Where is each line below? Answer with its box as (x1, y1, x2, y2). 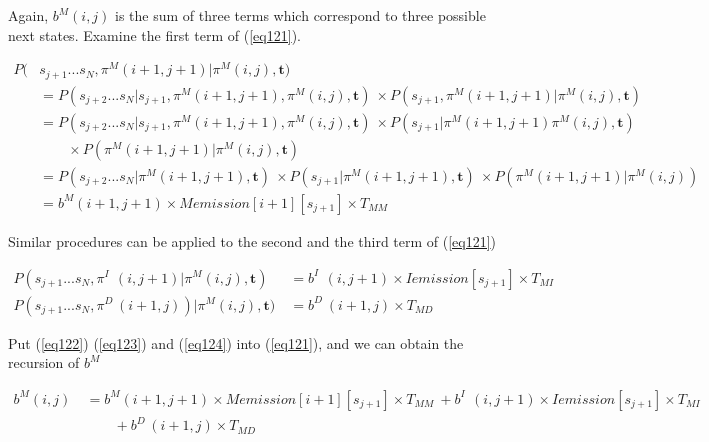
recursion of (8, 352, 80, 373)
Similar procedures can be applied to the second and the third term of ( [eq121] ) (8, 230, 497, 251)
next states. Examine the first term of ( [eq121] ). (8, 24, 301, 45)
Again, (8, 5, 49, 25)
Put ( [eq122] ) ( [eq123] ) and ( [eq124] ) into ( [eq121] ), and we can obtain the (8, 332, 464, 353)
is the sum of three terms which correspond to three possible (115, 5, 486, 25)
